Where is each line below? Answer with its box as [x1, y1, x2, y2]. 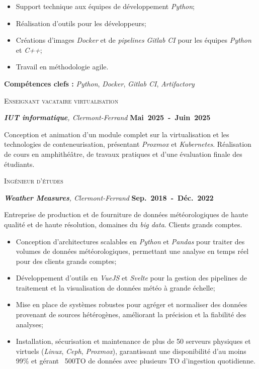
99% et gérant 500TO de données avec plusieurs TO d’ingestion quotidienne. [16, 355, 255, 366]
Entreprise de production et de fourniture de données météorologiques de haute [4, 209, 248, 220]
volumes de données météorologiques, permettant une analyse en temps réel [16, 246, 249, 256]
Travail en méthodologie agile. [16, 61, 109, 72]
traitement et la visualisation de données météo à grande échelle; [16, 282, 215, 293]
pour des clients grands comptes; [16, 255, 117, 266]
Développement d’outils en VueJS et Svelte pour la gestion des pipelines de [16, 272, 247, 283]
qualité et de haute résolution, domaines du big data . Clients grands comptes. [4, 219, 242, 229]
